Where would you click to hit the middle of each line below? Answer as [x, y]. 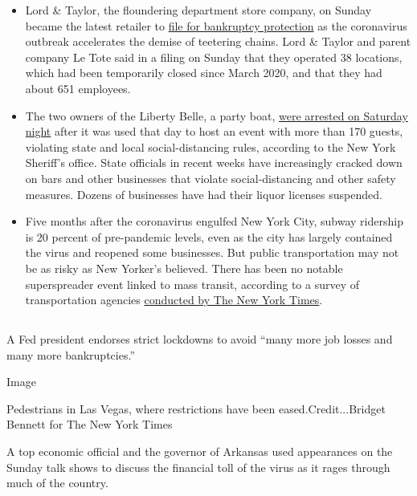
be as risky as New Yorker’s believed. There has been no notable [184, 268]
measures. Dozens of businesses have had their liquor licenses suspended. [204, 194]
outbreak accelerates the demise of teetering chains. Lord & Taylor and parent [218, 41]
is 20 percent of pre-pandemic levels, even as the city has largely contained [209, 236]
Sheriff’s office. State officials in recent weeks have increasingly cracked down [214, 163]
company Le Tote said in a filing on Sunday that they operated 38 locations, [214, 57]
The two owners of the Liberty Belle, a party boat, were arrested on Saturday [217, 115]
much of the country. [57, 483]
